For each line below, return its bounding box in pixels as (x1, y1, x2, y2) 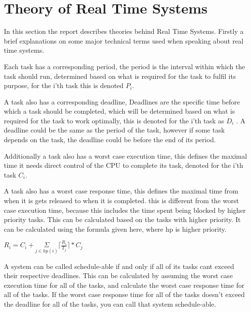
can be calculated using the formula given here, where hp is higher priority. (4, 223, 227, 234)
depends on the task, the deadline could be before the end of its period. (4, 134, 216, 145)
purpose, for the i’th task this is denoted (4, 80, 124, 90)
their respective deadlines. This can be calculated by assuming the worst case (4, 270, 233, 281)
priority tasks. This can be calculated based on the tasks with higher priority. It (4, 214, 241, 224)
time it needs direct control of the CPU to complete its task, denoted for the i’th (4, 160, 243, 170)
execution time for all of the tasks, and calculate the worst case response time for (4, 280, 245, 290)
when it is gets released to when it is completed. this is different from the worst (4, 195, 239, 206)
